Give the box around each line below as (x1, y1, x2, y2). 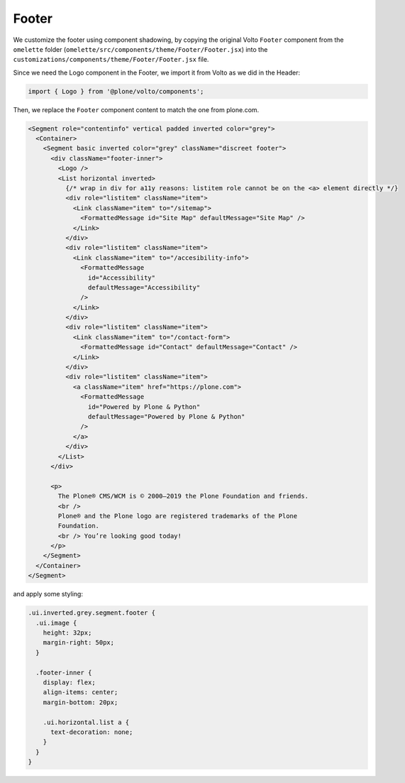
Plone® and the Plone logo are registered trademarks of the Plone (57, 512, 298, 520)
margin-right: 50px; (43, 639, 115, 647)
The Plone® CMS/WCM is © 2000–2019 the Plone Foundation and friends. (57, 492, 309, 500)
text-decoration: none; (50, 728, 133, 736)
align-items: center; (43, 689, 118, 696)
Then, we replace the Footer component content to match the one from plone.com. (13, 105, 260, 114)
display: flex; (43, 678, 96, 686)
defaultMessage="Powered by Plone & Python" (87, 412, 245, 420)
